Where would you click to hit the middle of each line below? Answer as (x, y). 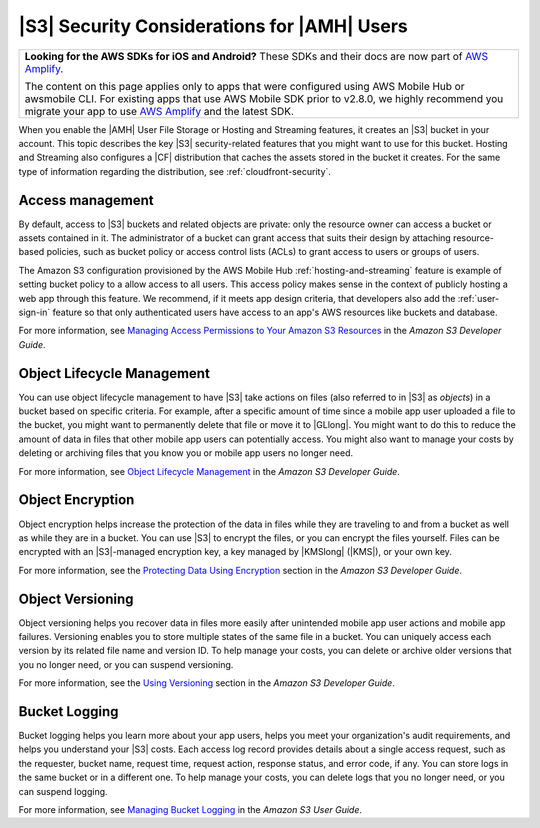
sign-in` (34, 312)
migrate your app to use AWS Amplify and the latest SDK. (159, 111)
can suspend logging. (63, 791)
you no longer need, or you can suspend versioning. (126, 664)
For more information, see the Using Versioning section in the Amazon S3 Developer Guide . (206, 683)
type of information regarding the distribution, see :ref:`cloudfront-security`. (175, 171)
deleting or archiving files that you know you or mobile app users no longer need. (186, 453)
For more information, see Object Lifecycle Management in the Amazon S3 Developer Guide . (209, 471)
